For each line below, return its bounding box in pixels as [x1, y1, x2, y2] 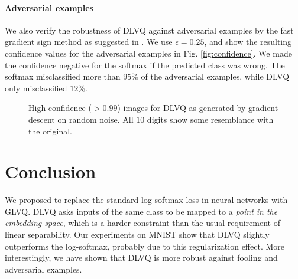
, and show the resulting [204, 35, 292, 48]
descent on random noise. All [28, 113, 134, 125]
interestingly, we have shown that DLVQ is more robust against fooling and [5, 251, 278, 264]
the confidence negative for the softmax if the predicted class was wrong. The [5, 58, 285, 71]
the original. [28, 124, 72, 137]
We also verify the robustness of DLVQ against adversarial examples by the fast [5, 24, 294, 36]
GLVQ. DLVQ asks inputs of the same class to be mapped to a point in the [5, 205, 278, 217]
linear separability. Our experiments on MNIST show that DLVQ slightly [5, 228, 270, 241]
